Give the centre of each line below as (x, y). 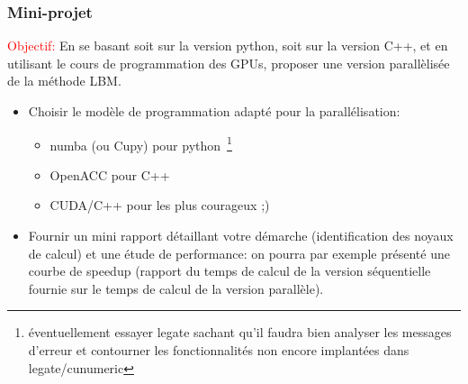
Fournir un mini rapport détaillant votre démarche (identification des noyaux (241, 236)
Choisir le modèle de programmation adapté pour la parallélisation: (214, 111)
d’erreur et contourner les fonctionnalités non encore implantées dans (219, 350)
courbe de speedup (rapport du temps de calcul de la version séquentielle (229, 271)
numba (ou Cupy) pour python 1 (141, 143)
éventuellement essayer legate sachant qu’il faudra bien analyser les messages (240, 332)
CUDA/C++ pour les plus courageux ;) (160, 205)
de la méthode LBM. (64, 81)
